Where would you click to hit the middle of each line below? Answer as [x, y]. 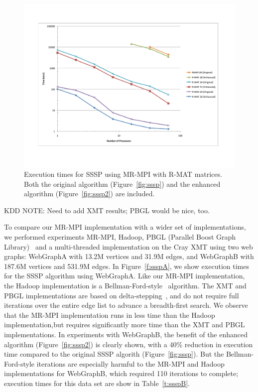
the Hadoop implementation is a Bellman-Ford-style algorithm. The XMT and [125, 286]
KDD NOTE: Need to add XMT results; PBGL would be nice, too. [107, 210]
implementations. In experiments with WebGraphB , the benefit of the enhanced [126, 334]
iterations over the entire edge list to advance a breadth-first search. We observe [126, 305]
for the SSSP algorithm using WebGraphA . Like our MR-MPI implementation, [125, 276]
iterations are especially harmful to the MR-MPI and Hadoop [130, 363]
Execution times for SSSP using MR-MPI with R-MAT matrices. [123, 174]
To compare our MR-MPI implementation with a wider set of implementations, [125, 227]
